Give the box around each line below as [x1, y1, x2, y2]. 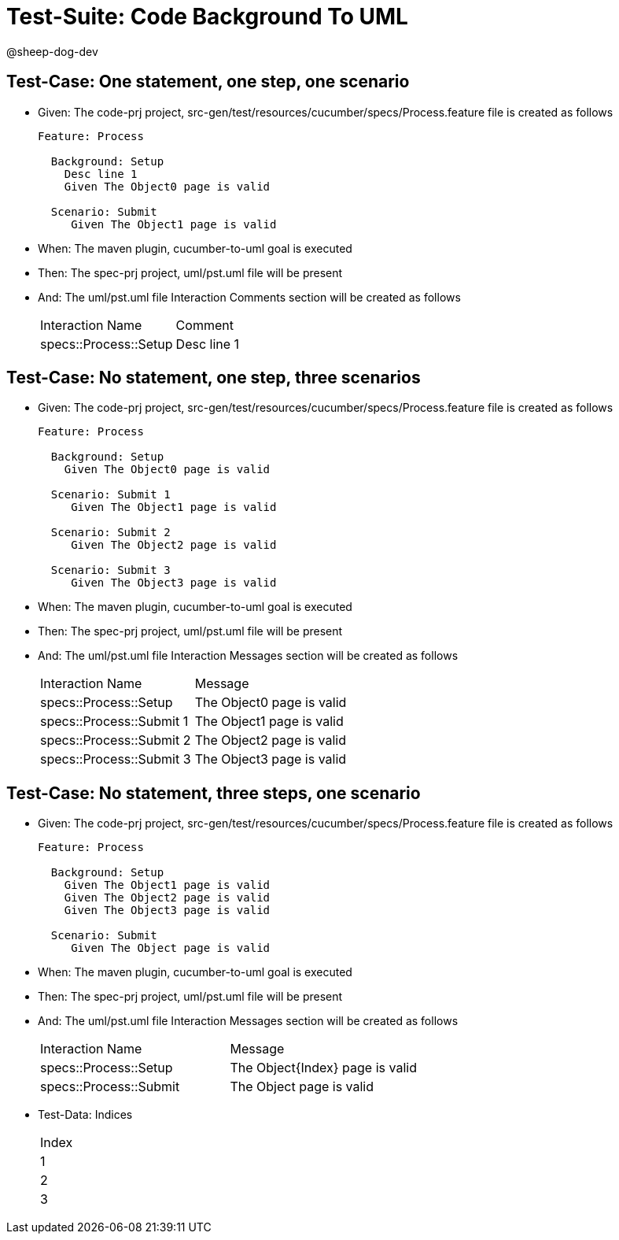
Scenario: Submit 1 [50, 488, 171, 502]
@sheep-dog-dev [6, 44, 98, 58]
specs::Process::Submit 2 [40, 732, 191, 749]
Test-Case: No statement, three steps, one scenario [6, 783, 421, 803]
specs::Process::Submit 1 [40, 713, 189, 730]
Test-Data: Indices [38, 1108, 133, 1122]
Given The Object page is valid [71, 942, 271, 955]
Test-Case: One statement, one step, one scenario [6, 72, 410, 92]
